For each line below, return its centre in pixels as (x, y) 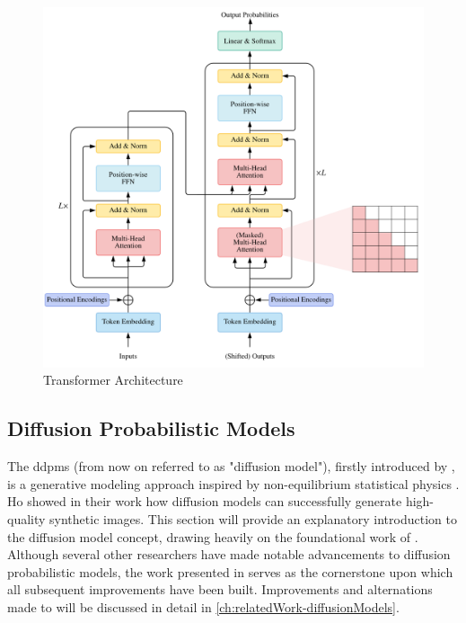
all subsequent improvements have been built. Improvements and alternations (220, 589)
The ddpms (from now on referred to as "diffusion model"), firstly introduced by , (231, 466)
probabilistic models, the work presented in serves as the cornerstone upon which (230, 571)
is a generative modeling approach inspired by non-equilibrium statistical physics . (233, 483)
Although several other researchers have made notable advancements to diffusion (229, 554)
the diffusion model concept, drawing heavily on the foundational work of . (213, 536)
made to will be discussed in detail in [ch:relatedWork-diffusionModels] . (203, 606)
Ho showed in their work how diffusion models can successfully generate (205, 501)
